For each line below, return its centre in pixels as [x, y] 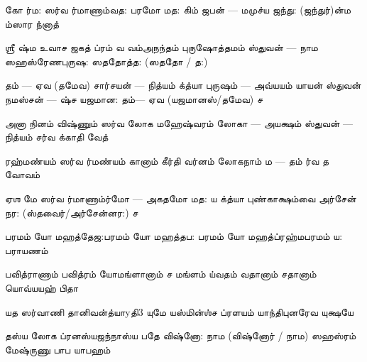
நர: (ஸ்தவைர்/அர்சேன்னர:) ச [72, 212]
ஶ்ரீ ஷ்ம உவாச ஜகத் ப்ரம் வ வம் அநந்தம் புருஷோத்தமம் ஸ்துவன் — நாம [161, 47]
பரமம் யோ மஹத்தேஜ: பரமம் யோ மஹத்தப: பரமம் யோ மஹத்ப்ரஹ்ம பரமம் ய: [174, 236]
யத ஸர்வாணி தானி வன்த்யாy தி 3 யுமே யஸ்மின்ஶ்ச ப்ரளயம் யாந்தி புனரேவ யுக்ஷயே [180, 311]
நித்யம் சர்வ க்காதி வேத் [57, 137]
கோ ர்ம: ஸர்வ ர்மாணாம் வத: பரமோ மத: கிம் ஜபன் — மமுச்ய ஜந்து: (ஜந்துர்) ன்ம [178, 9]
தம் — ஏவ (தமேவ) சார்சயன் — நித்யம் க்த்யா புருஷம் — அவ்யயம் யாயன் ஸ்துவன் [183, 85]
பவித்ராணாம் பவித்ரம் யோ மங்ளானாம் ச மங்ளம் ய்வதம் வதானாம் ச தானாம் [161, 274]
